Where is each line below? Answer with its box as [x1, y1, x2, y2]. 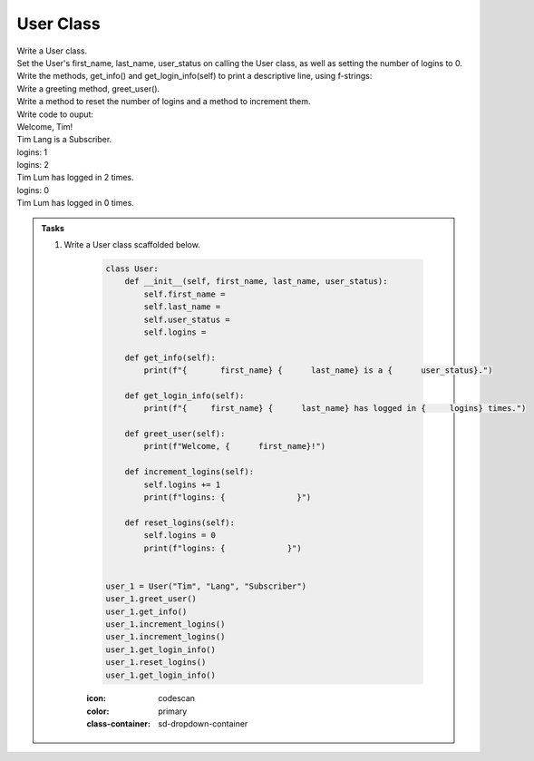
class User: [105, 264, 159, 274]
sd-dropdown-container [158, 718, 248, 729]
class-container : [86, 718, 151, 729]
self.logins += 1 [143, 479, 221, 490]
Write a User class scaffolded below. [63, 239, 201, 250]
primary [158, 706, 188, 717]
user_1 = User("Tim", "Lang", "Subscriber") [105, 581, 307, 591]
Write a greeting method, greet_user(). [16, 83, 160, 94]
